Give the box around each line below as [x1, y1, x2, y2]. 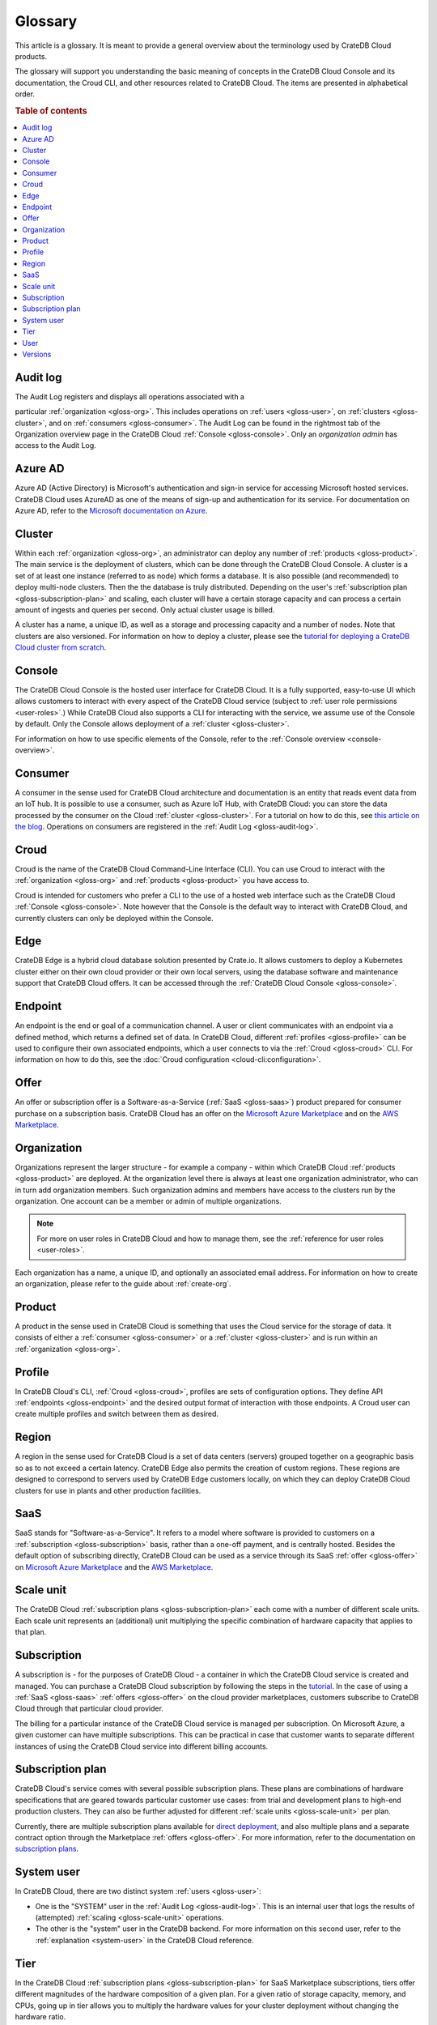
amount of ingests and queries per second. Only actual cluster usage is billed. [15, 604, 275, 615]
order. [15, 89, 36, 99]
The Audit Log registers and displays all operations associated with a [15, 391, 244, 401]
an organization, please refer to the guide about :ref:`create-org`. [15, 1279, 231, 1289]
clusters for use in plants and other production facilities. [15, 1486, 202, 1495]
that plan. [15, 1627, 47, 1637]
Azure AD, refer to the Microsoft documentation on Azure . [15, 506, 208, 516]
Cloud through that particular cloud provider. [15, 1703, 163, 1713]
